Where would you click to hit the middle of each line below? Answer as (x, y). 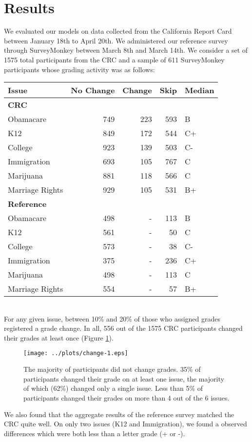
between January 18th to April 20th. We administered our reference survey (116, 40)
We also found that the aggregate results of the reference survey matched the (119, 414)
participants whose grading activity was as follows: (79, 69)
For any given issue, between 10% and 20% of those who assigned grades (112, 318)
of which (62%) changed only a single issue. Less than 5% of (113, 388)
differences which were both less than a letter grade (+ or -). (95, 433)
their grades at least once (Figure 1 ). (59, 337)
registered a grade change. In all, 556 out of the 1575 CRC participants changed (123, 328)
